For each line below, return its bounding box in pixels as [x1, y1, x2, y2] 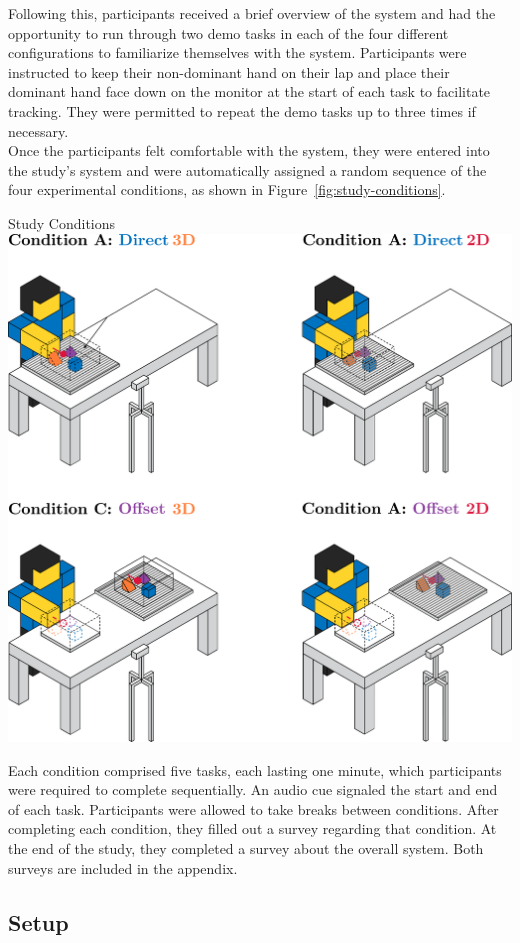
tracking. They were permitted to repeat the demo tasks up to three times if [8, 100, 476, 121]
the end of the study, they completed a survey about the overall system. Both [8, 837, 484, 858]
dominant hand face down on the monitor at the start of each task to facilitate [8, 81, 491, 102]
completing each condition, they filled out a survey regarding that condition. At [8, 818, 497, 839]
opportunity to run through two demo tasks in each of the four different [8, 22, 449, 43]
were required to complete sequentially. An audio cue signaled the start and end [8, 779, 498, 800]
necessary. [8, 120, 69, 141]
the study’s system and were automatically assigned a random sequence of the [8, 159, 487, 180]
